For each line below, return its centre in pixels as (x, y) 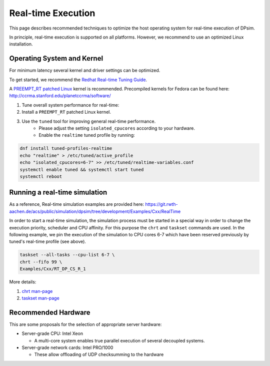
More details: (23, 282)
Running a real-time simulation (58, 193)
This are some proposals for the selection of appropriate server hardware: (85, 324)
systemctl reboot (41, 176)
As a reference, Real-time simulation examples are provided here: (77, 204)
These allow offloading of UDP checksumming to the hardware (99, 354)
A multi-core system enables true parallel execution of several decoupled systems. (119, 340)
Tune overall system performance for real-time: (70, 105)
